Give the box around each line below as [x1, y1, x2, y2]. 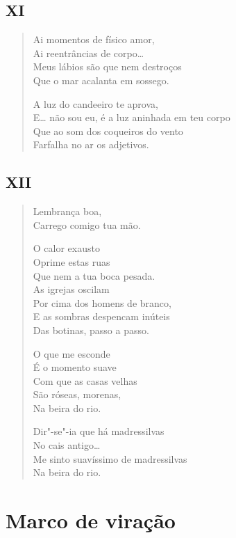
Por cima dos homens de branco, [33, 295, 171, 310]
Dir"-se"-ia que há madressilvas [33, 424, 165, 438]
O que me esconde [33, 346, 110, 361]
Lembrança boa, [33, 204, 102, 219]
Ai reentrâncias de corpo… [33, 45, 144, 60]
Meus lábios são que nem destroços [33, 59, 182, 74]
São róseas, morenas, [33, 387, 121, 402]
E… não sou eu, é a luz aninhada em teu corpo [33, 110, 230, 125]
